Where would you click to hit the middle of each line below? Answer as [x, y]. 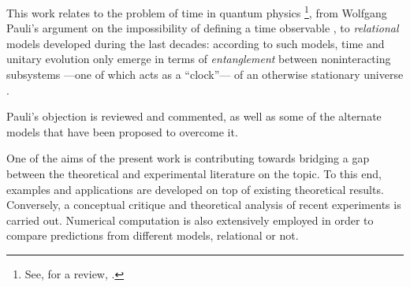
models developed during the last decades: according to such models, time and [196, 43]
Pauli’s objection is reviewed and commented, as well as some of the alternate [194, 116]
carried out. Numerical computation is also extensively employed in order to [190, 220]
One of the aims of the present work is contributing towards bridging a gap [188, 158]
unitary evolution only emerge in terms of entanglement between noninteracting [199, 59]
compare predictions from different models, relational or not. [153, 235]
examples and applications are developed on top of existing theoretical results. [195, 189]
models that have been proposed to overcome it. [122, 131]
